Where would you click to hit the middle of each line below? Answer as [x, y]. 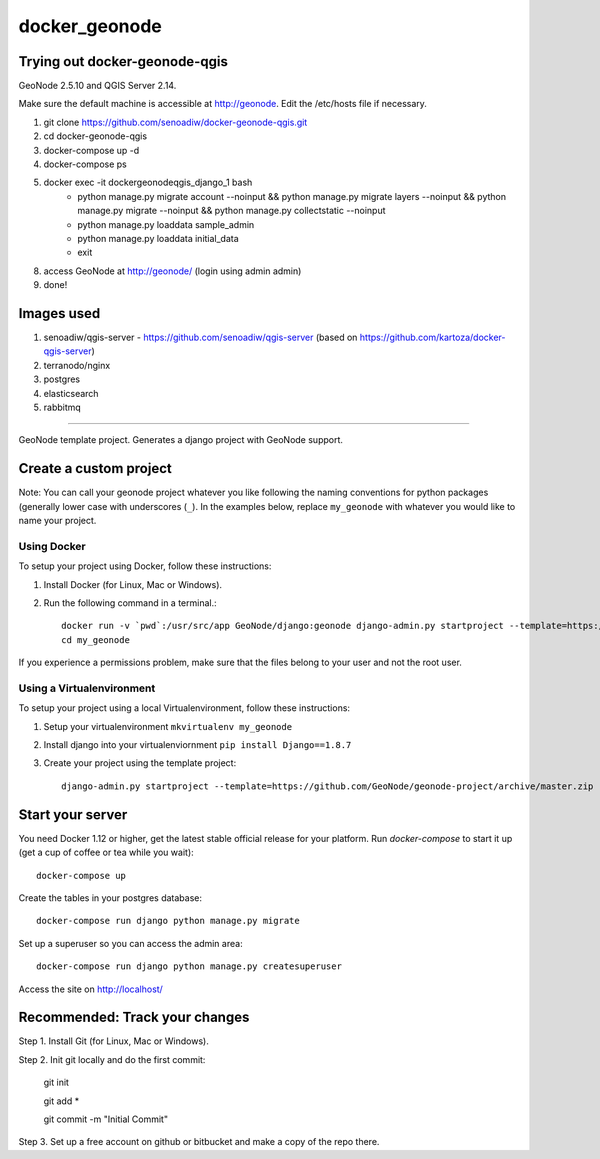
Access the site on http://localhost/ [91, 989]
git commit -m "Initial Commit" [106, 1119]
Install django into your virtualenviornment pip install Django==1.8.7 [197, 745]
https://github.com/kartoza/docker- [432, 337]
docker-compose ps [85, 164]
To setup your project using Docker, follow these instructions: [145, 566]
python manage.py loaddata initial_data [158, 238]
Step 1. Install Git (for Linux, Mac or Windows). [113, 1041]
